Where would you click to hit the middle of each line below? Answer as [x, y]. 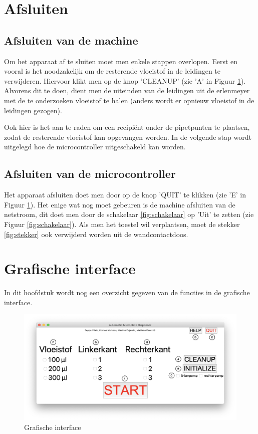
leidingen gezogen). [33, 110]
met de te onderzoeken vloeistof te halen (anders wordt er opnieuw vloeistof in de [129, 100]
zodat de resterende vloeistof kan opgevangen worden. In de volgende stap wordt [128, 137]
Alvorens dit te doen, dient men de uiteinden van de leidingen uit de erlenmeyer [127, 90]
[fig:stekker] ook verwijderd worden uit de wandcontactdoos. [96, 234]
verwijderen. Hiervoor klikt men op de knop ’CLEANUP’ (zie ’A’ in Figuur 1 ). [125, 80]
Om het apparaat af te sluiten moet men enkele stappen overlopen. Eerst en [121, 61]
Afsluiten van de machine [71, 40]
